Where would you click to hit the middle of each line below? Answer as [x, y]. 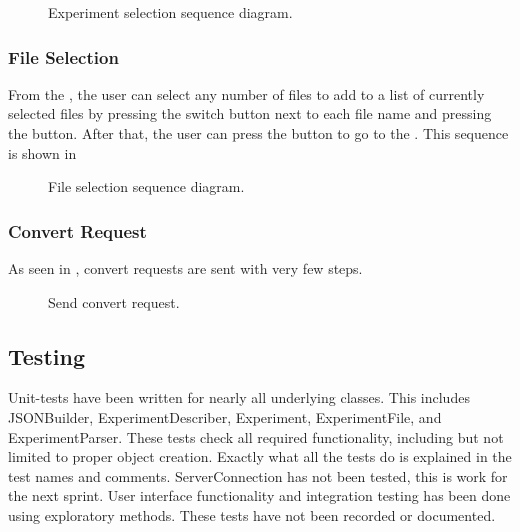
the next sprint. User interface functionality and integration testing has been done [259, 495]
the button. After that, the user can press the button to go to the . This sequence [258, 133]
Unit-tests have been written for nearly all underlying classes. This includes [239, 397]
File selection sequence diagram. [146, 186]
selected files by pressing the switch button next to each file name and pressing [250, 113]
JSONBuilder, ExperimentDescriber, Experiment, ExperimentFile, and [225, 416]
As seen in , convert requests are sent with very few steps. [185, 268]
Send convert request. [114, 301]
